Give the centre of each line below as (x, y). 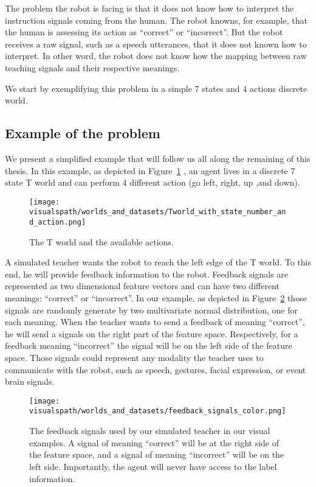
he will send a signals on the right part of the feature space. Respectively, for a (152, 333)
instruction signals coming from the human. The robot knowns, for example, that (156, 20)
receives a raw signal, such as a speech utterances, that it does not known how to (156, 44)
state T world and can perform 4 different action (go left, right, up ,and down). (153, 182)
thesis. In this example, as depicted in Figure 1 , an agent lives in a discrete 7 (150, 170)
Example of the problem (83, 133)
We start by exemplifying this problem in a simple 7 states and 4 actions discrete (156, 88)
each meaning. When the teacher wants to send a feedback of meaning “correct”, (155, 322)
